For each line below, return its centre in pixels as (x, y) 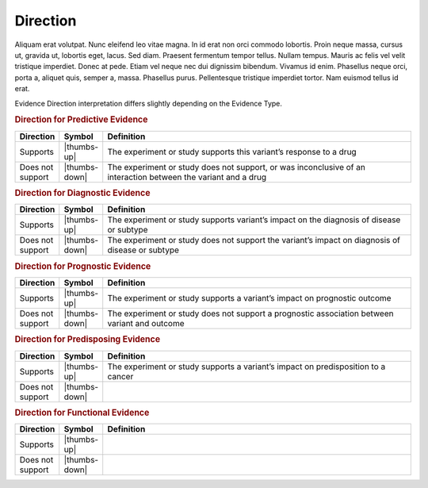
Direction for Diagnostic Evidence (82, 193)
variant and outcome (146, 323)
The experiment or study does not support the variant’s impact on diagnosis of (254, 240)
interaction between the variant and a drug (187, 177)
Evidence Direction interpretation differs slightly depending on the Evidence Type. (149, 103)
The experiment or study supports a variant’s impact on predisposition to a (246, 367)
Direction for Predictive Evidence (81, 120)
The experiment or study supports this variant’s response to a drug (232, 152)
